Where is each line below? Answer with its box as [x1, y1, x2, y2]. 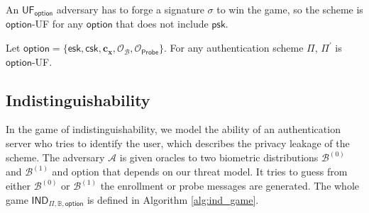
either [6, 178, 31, 193]
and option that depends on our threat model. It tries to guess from [52, 164, 348, 179]
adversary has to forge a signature [56, 2, 204, 16]
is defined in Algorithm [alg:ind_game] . [87, 192, 259, 207]
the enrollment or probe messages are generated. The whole [100, 178, 360, 193]
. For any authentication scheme [164, 40, 304, 55]
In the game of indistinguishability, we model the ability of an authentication [6, 122, 341, 137]
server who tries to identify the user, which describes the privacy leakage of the [6, 136, 350, 151]
